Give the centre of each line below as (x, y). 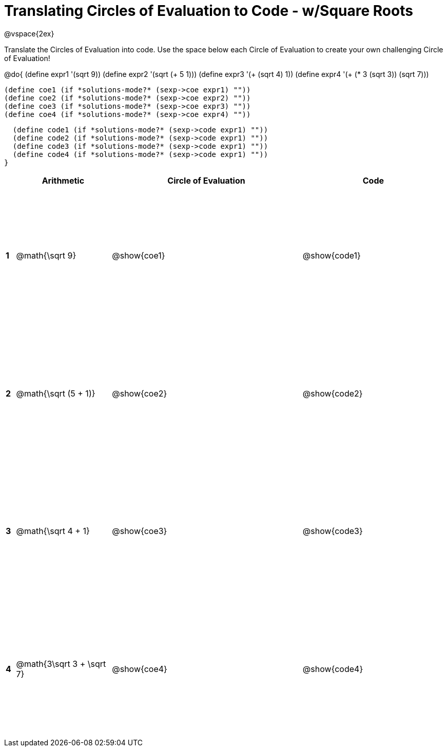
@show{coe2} (140, 393)
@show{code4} (333, 669)
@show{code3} (333, 531)
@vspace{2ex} (29, 33)
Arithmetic (63, 180)
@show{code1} (332, 256)
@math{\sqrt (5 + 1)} (56, 393)
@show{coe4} (140, 669)
